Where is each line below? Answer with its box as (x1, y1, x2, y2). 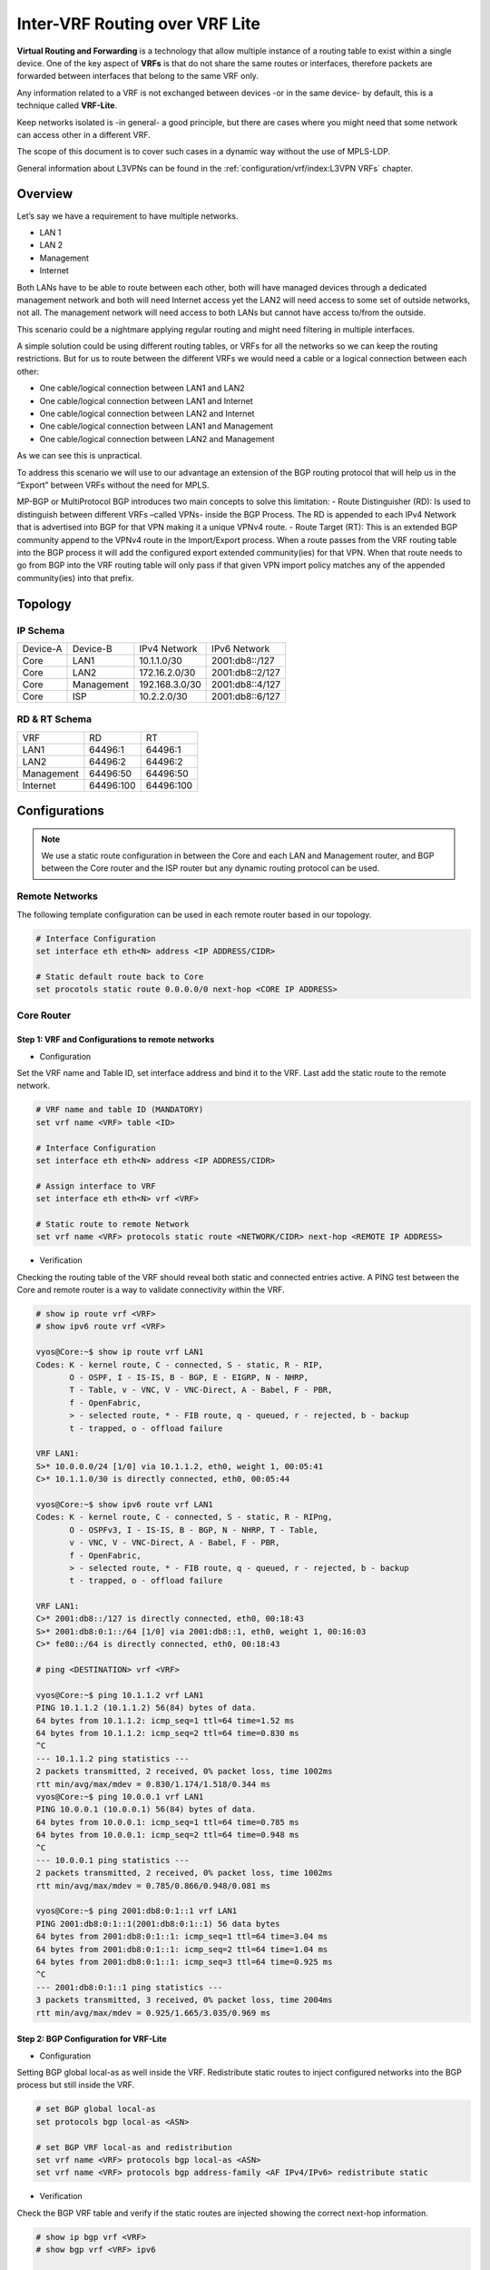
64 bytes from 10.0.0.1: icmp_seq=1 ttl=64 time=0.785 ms (35, 1817, 299, 1827)
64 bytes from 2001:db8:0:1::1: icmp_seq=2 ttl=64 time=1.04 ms (35, 1944, 328, 1954)
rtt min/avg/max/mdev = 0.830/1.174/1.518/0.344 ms (35, 1779, 271, 1789)
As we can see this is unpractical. (16, 450, 142, 461)
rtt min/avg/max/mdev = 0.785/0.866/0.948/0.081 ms (35, 1880, 271, 1890)
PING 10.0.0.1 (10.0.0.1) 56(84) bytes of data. (35, 1804, 257, 1815)
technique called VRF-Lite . (16, 100, 118, 111)
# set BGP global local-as (35, 2104, 156, 2115)
